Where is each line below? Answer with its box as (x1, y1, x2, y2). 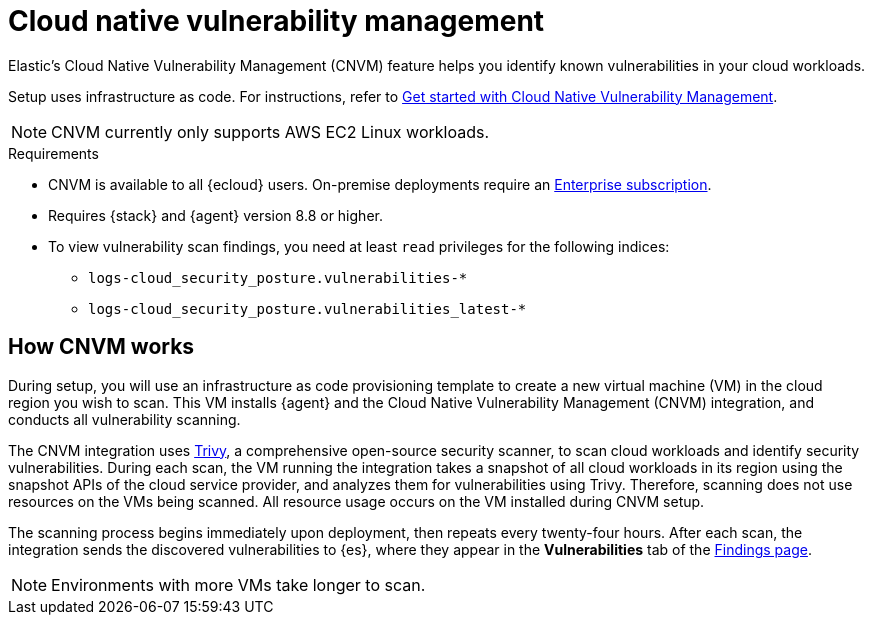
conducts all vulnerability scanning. (8, 410, 241, 428)
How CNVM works (8, 334, 195, 360)
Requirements (8, 144, 99, 162)
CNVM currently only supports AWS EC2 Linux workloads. (51, 121, 489, 142)
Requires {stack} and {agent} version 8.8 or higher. (48, 206, 383, 224)
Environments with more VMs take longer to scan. (51, 574, 426, 595)
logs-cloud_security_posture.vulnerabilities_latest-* (88, 300, 527, 317)
